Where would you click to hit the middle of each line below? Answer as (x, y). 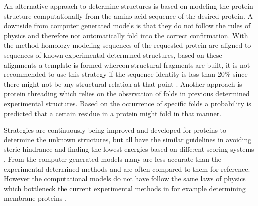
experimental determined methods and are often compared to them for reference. (127, 169)
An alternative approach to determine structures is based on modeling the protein (129, 6)
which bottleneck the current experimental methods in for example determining (125, 188)
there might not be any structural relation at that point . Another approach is (123, 84)
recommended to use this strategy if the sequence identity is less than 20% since (126, 74)
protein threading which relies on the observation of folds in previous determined (127, 94)
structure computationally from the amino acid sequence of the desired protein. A (128, 16)
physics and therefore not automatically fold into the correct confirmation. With (126, 35)
